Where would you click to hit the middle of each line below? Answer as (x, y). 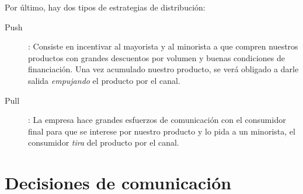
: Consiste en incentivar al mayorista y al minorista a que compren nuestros (163, 46)
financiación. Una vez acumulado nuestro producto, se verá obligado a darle (163, 69)
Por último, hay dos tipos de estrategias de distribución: (105, 7)
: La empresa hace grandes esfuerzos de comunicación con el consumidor (157, 120)
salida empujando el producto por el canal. (104, 80)
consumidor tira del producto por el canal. (104, 142)
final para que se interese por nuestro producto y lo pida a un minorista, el (162, 131)
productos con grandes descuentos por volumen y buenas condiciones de (157, 57)
